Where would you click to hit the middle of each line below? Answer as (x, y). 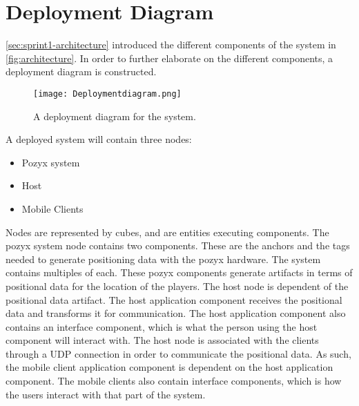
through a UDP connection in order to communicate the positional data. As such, (178, 353)
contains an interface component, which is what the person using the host (162, 326)
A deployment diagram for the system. (115, 116)
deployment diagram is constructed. (81, 71)
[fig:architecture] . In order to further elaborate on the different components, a (169, 58)
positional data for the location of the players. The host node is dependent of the (177, 286)
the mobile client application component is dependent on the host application (169, 367)
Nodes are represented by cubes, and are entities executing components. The (167, 232)
